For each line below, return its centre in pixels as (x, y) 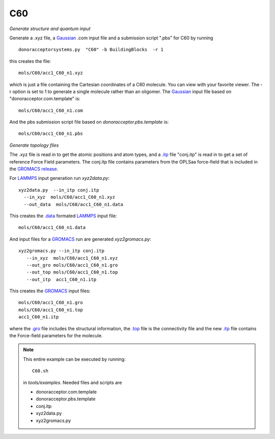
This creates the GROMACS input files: (50, 291)
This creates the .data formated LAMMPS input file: (63, 216)
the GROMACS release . (34, 169)
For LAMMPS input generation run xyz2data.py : (59, 178)
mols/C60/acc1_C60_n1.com (51, 110)
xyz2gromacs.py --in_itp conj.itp (61, 251)
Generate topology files (34, 145)
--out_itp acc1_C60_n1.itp (61, 279)
